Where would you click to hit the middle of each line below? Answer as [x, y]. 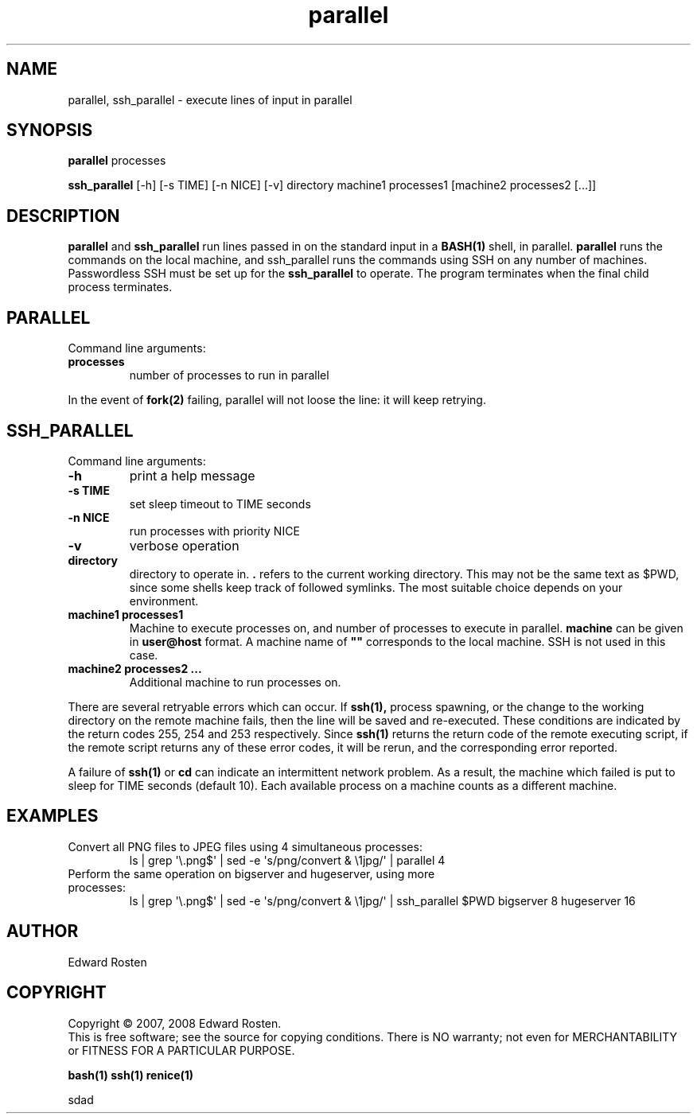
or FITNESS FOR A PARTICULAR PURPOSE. [181, 1050]
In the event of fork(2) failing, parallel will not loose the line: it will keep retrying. [277, 400]
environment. [164, 601]
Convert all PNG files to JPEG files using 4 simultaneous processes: [245, 846]
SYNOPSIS [50, 130]
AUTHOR [43, 931]
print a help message [192, 475]
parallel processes [117, 161]
